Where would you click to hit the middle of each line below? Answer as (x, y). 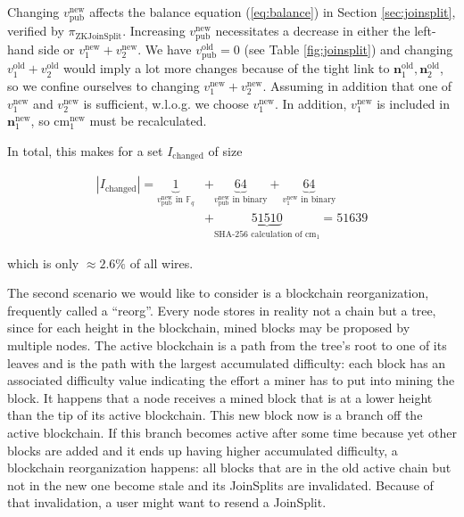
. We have (165, 49)
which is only (43, 263)
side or (57, 49)
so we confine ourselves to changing (104, 86)
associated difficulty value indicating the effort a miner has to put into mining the (231, 380)
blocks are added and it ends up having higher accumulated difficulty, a (203, 450)
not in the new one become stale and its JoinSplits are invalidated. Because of (220, 484)
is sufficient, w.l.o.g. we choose (166, 103)
